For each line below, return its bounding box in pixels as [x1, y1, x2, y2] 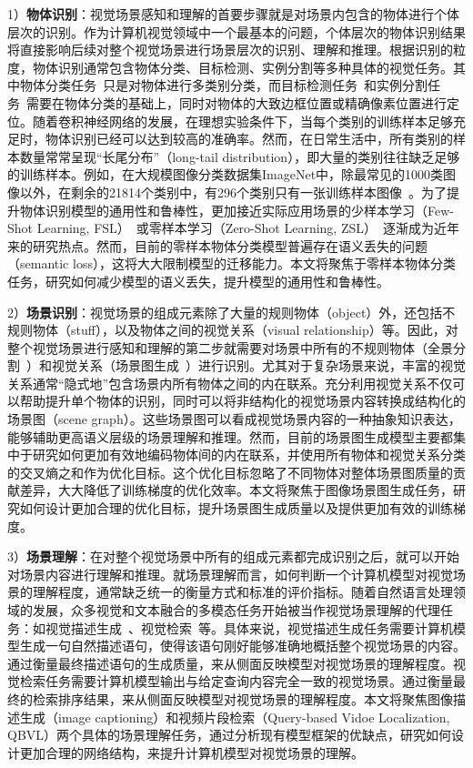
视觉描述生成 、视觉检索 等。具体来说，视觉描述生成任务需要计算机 [45, 618, 453, 637]
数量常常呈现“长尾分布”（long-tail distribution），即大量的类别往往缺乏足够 [19, 147, 460, 166]
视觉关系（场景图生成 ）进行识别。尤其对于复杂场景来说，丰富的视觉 [51, 356, 466, 375]
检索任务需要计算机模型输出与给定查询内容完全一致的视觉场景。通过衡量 [19, 672, 453, 691]
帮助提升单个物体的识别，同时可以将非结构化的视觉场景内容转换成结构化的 [19, 391, 466, 410]
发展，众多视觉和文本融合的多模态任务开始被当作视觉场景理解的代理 [32, 601, 440, 619]
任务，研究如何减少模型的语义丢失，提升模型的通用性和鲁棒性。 [7, 271, 389, 290]
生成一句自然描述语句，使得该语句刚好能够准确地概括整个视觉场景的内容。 [19, 636, 466, 655]
